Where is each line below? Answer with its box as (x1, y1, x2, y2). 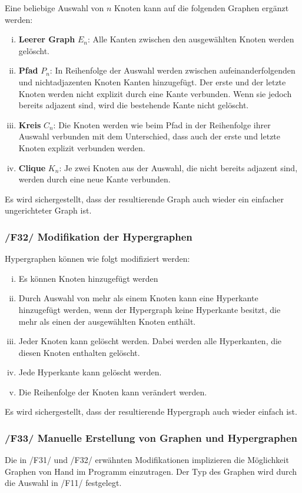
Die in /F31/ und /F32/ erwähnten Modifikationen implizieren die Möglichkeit (5, 454, 289, 466)
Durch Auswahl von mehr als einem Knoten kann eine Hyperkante (18, 292, 258, 304)
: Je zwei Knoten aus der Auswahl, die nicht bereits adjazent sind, (59, 161, 298, 174)
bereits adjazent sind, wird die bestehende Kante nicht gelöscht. (18, 99, 249, 111)
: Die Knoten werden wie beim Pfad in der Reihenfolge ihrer (53, 118, 271, 131)
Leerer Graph (18, 33, 75, 45)
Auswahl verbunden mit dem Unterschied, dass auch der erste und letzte (18, 130, 281, 142)
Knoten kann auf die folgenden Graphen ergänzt (114, 2, 289, 14)
